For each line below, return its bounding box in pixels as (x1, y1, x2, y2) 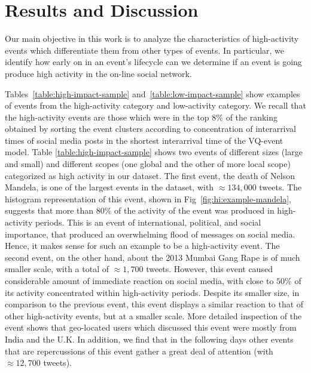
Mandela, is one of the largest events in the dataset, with (5, 181, 214, 193)
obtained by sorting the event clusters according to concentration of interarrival (5, 122, 297, 135)
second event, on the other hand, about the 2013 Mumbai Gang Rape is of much (5, 251, 300, 263)
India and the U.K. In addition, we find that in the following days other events (5, 332, 294, 345)
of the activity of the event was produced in (114, 204, 275, 217)
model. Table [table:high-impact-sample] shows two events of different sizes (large (5, 146, 303, 158)
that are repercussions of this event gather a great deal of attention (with (5, 344, 273, 357)
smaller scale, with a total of (5, 263, 109, 275)
